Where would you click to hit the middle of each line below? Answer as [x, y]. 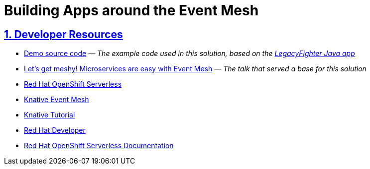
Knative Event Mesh [57, 100]
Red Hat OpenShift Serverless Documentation [99, 146]
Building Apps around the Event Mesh [131, 10]
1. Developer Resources [63, 34]
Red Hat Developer [55, 130]
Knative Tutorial [50, 115]
